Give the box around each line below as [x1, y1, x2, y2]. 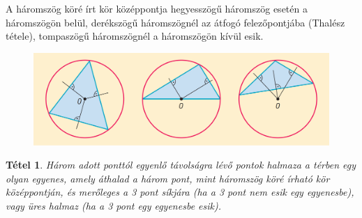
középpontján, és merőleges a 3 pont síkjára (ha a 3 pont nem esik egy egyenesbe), [6, 185, 354, 199]
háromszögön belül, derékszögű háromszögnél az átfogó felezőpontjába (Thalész [6, 15, 345, 29]
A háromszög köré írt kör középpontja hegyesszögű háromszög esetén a [6, 1, 308, 15]
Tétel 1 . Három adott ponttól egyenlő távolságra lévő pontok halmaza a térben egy [6, 157, 356, 172]
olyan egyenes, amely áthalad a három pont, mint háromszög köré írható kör [6, 171, 330, 185]
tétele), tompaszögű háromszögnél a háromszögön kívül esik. [6, 29, 264, 43]
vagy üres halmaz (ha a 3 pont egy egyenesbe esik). [6, 198, 222, 213]
